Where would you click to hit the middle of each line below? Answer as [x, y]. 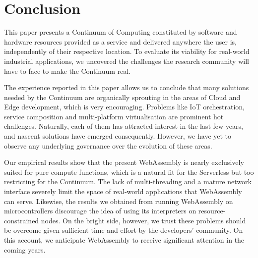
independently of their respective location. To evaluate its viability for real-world [127, 51]
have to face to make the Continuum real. [67, 71]
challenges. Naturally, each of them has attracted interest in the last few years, [124, 126]
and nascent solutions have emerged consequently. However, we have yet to [118, 136]
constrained [22, 220]
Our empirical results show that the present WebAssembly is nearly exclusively [124, 162]
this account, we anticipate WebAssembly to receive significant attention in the [124, 240]
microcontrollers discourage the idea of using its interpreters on [100, 211]
